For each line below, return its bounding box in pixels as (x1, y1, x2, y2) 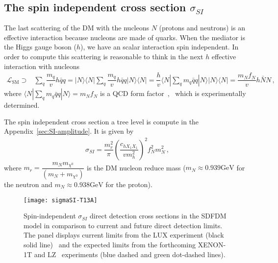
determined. (4, 100, 40, 110)
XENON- (198, 239, 226, 249)
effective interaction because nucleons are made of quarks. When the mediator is (4, 32, 245, 42)
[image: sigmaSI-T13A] (24, 196, 98, 204)
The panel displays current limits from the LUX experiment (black (24, 230, 224, 240)
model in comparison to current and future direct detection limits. (24, 220, 223, 230)
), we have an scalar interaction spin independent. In (80, 42, 239, 52)
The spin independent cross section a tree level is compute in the (4, 116, 199, 126)
